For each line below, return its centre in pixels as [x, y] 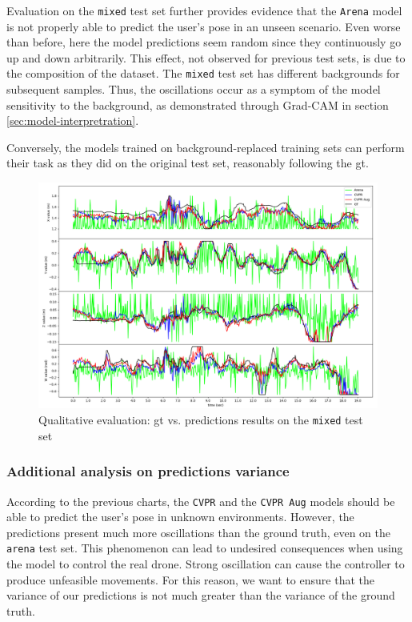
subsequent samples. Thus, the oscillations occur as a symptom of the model [194, 89]
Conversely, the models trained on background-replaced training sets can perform [206, 147]
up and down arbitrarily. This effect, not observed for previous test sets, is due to [206, 57]
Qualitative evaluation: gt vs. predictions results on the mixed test [201, 420]
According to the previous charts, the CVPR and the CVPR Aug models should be [201, 501]
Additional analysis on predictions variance [148, 471]
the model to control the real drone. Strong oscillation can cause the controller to [206, 564]
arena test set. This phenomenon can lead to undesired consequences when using [205, 548]
